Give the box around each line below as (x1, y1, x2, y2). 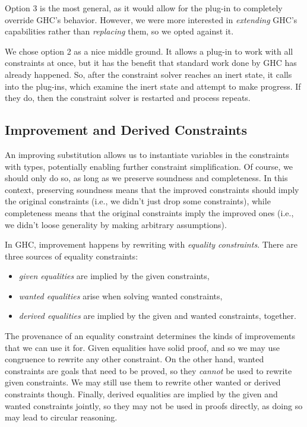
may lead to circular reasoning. (5, 411, 118, 423)
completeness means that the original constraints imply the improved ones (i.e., (5, 206, 294, 219)
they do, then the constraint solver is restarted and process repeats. (5, 91, 251, 104)
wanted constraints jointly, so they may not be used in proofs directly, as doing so (5, 399, 303, 412)
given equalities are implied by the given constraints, (18, 270, 210, 282)
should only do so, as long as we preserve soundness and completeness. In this (5, 172, 288, 184)
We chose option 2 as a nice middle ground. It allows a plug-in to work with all (5, 45, 293, 57)
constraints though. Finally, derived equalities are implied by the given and (5, 388, 278, 400)
